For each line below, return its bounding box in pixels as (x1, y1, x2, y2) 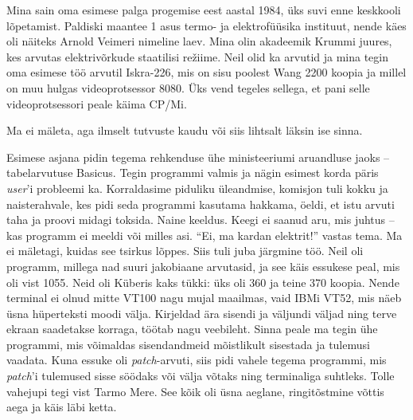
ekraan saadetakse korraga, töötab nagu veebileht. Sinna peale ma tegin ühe (6, 320, 378, 337)
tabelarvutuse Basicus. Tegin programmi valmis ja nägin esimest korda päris (6, 164, 379, 181)
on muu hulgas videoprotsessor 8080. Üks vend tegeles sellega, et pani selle (6, 79, 370, 96)
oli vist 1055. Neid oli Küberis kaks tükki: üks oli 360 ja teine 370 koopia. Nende (6, 273, 399, 290)
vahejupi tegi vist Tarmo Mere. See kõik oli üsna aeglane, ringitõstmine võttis (6, 383, 384, 399)
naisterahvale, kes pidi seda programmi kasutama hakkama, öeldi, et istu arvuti (6, 195, 395, 212)
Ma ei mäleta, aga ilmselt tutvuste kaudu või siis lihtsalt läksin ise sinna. (6, 122, 363, 139)
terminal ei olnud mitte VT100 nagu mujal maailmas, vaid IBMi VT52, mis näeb (6, 289, 402, 306)
